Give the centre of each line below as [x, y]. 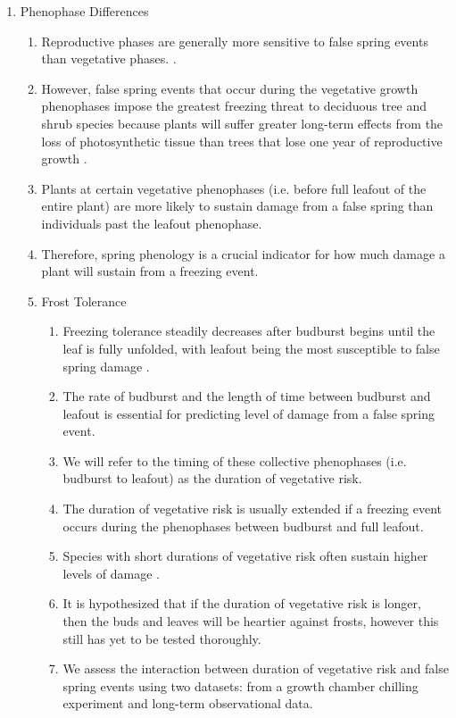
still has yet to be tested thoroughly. [162, 638]
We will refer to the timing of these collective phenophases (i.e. [235, 460]
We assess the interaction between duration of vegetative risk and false [256, 668]
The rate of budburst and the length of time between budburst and [247, 396]
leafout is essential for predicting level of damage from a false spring [249, 413]
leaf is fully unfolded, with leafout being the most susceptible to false [251, 348]
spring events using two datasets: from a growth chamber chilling [240, 685]
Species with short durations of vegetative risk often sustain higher [245, 556]
